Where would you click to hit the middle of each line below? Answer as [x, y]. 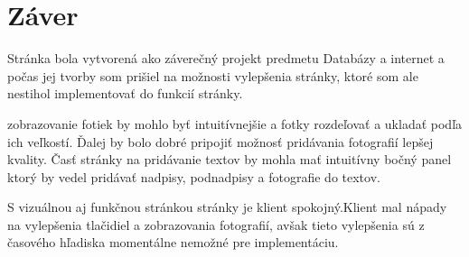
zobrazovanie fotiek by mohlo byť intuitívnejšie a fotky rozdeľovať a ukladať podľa [235, 123]
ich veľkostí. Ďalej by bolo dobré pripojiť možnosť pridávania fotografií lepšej [220, 141]
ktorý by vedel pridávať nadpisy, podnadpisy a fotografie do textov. [194, 176]
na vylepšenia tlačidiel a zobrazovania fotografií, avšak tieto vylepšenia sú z [216, 224]
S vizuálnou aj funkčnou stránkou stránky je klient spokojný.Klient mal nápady [227, 207]
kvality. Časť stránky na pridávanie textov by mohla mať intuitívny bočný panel [230, 159]
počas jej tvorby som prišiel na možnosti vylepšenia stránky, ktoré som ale [213, 75]
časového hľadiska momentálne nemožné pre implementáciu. [173, 242]
